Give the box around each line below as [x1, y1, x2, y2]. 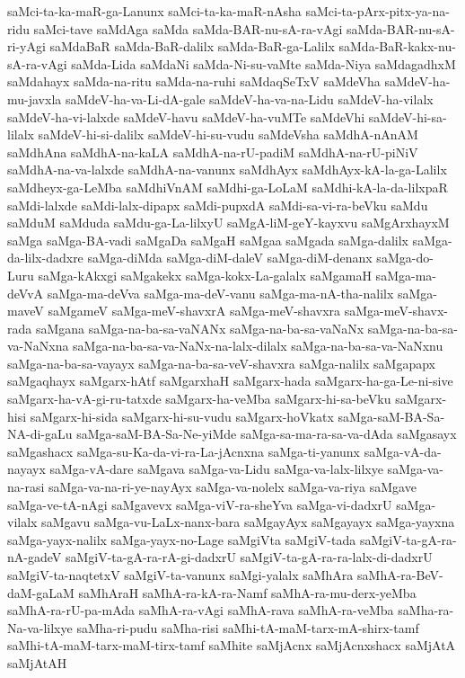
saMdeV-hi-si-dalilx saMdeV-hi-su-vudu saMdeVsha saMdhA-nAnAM [38, 125, 418, 144]
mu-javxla [7, 89, 62, 108]
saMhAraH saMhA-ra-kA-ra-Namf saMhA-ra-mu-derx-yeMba [78, 583, 417, 602]
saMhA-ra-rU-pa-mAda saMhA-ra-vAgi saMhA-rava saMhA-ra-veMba [7, 601, 394, 620]
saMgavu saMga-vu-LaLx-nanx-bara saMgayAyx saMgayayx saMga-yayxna [41, 513, 455, 531]
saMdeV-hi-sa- [368, 107, 447, 126]
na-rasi [7, 477, 45, 496]
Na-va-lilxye [7, 618, 73, 637]
